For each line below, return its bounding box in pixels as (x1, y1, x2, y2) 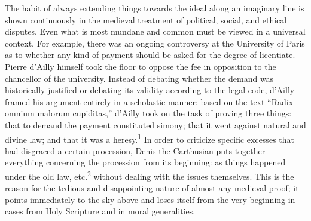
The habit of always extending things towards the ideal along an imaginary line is (5, 2, 304, 14)
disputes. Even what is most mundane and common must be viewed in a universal (5, 25, 306, 38)
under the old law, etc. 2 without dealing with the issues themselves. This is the (5, 168, 294, 182)
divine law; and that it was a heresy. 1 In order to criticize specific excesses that (5, 131, 294, 145)
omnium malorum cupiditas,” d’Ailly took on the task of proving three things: (5, 107, 292, 119)
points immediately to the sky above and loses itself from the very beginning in (5, 193, 295, 205)
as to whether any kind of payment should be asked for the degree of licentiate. (5, 48, 295, 61)
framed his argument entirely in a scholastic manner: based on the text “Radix (5, 95, 294, 108)
